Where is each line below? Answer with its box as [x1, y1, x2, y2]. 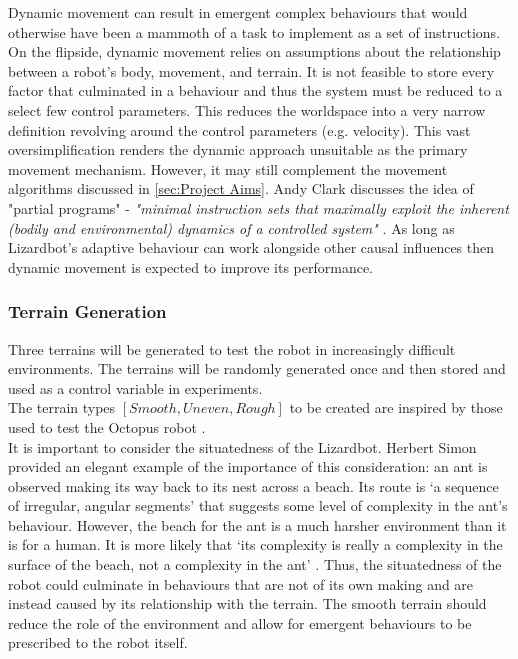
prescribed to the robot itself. [8, 632, 188, 653]
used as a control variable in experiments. [8, 377, 263, 398]
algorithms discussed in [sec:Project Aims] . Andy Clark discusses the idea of [8, 178, 474, 199]
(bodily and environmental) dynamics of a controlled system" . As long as [8, 217, 455, 238]
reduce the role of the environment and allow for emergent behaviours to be [8, 612, 472, 633]
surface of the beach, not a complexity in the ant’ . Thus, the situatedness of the [8, 554, 502, 575]
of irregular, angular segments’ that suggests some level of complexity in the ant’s [8, 495, 508, 516]
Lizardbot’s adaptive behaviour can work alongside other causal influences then [8, 237, 495, 258]
